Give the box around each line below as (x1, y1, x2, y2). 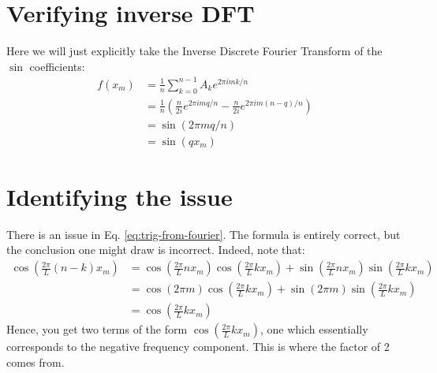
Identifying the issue (6, 180, 233, 212)
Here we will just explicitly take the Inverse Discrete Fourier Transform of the (6, 43, 383, 59)
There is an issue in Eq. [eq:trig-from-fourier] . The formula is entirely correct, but (6, 226, 401, 242)
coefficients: (29, 58, 85, 74)
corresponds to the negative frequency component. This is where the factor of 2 (6, 338, 390, 355)
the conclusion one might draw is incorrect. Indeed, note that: (6, 241, 305, 258)
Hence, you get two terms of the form (6, 321, 188, 338)
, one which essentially (260, 321, 368, 338)
